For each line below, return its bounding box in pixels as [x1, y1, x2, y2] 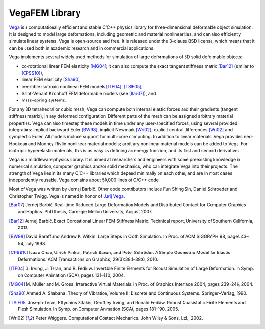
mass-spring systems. [21, 97, 66, 103]
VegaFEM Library [9, 7, 81, 18]
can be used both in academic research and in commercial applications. [9, 45, 155, 51]
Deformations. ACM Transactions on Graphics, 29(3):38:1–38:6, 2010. [18, 256, 158, 262]
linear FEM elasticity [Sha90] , [21, 76, 81, 83]
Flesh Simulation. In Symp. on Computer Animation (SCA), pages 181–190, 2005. [18, 306, 179, 312]
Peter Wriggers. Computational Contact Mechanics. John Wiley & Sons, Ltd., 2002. [35, 315, 203, 321]
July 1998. [25, 240, 46, 246]
